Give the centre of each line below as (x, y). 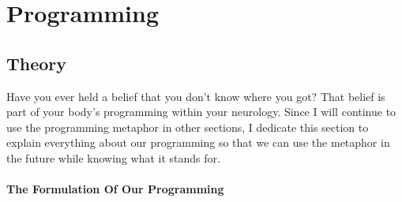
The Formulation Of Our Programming (115, 189)
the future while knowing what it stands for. (113, 157)
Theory (37, 63)
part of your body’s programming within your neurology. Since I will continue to (201, 112)
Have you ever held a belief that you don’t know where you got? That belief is (196, 96)
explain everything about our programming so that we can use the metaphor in (198, 142)
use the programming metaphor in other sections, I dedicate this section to (188, 127)
